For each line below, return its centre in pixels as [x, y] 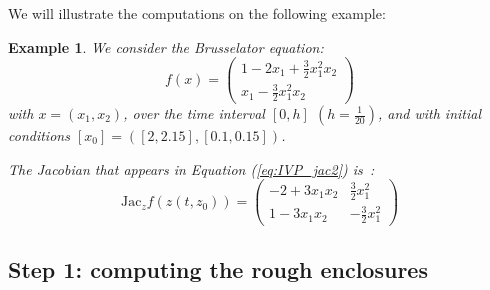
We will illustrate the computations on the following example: [197, 13]
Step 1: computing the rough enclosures [218, 269]
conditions [39, 135]
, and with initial [429, 113]
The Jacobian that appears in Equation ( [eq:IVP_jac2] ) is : [191, 168]
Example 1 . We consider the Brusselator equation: [166, 46]
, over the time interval [194, 113]
